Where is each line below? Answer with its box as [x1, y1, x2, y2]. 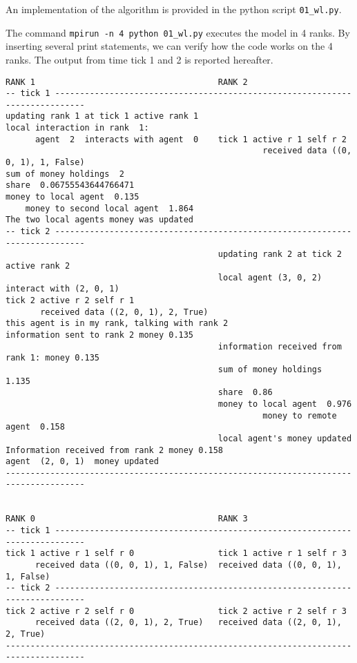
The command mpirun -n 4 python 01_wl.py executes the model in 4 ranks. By [6, 25, 350, 39]
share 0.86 [218, 387, 273, 398]
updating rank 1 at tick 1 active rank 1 [6, 111, 199, 122]
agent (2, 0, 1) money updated [6, 457, 159, 467]
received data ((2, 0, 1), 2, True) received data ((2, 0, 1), [35, 617, 342, 628]
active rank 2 [6, 261, 70, 271]
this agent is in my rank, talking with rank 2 [6, 318, 229, 329]
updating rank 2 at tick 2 [218, 249, 342, 260]
